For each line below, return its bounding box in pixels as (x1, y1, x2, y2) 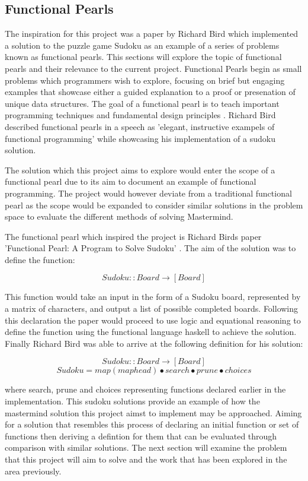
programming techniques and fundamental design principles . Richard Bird (5, 109, 276, 121)
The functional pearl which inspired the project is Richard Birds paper (5, 230, 262, 242)
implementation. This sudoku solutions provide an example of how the (5, 395, 260, 407)
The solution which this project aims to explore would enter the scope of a (5, 163, 275, 176)
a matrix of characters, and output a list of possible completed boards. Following (5, 302, 299, 315)
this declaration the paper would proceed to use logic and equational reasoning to (5, 314, 301, 326)
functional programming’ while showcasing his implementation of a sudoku (5, 132, 275, 144)
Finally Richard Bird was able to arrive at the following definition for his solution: (5, 337, 303, 349)
